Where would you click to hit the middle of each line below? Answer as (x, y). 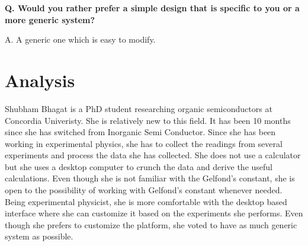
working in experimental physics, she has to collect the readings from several (144, 143)
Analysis (40, 80)
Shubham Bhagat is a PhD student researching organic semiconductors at (139, 108)
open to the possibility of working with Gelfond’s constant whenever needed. (144, 190)
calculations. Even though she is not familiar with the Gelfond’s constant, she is (150, 178)
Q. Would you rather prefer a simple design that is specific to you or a (152, 8)
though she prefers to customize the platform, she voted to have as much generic (151, 224)
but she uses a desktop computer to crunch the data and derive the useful (139, 166)
